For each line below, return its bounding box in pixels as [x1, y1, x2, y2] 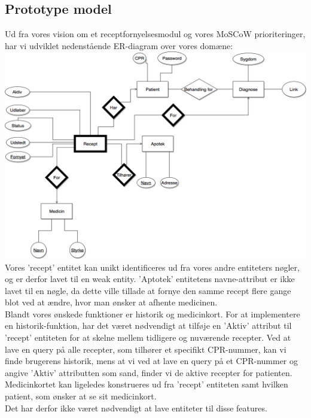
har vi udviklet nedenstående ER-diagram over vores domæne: [5, 39, 233, 52]
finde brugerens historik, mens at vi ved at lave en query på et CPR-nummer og [5, 355, 298, 367]
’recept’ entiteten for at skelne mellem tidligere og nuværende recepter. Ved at [5, 331, 291, 344]
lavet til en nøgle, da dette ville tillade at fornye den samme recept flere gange [5, 284, 291, 296]
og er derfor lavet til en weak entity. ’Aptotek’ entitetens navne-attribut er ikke [5, 272, 295, 285]
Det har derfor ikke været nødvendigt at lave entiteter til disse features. [5, 401, 267, 414]
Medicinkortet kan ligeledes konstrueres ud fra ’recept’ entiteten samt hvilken [5, 378, 288, 390]
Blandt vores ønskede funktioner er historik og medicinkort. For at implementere [5, 307, 300, 320]
